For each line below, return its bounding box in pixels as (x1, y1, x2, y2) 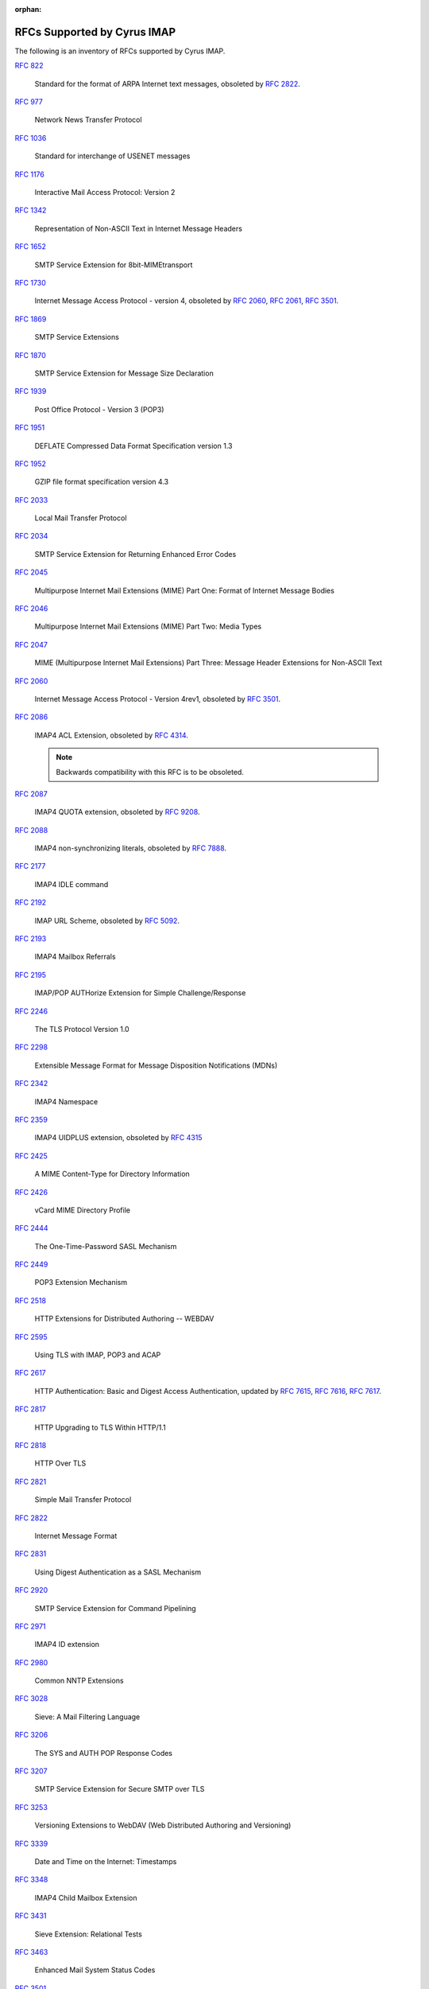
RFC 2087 (14, 788, 48, 799)
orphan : (14, 5, 42, 14)
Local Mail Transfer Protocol (34, 513, 127, 523)
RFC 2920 (14, 1586, 48, 1595)
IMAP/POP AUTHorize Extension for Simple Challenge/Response (34, 988, 246, 998)
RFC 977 (14, 97, 43, 107)
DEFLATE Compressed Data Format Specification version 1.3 (34, 441, 233, 450)
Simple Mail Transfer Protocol (34, 1495, 132, 1504)
